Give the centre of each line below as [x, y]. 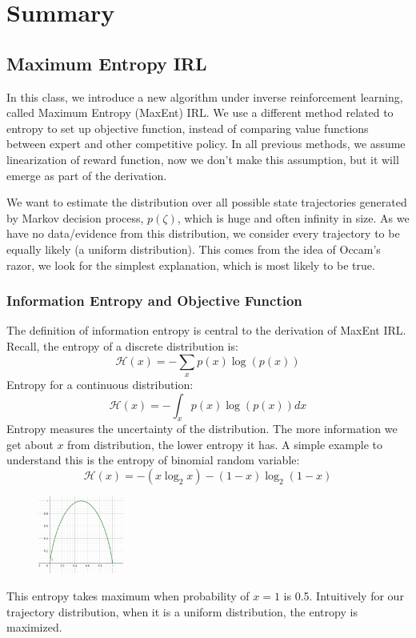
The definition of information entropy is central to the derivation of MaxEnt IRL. [206, 330]
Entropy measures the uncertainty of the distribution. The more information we [202, 429]
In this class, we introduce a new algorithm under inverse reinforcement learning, [205, 96]
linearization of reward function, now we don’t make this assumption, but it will [203, 159]
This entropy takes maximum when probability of [128, 596]
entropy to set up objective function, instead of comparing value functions [188, 128]
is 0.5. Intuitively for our [344, 596]
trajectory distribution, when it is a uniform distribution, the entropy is [182, 611]
